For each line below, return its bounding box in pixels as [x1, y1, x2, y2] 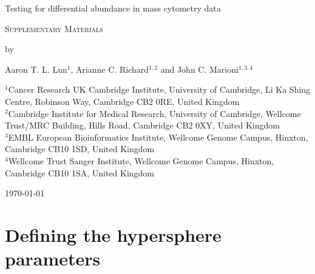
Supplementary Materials [5, 22, 103, 35]
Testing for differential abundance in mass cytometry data [5, 2, 221, 14]
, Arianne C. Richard [70, 62, 149, 75]
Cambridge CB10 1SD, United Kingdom [5, 142, 155, 155]
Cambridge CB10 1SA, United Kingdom [5, 166, 155, 179]
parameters [5, 246, 101, 271]
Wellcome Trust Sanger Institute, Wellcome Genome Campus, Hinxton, [8, 154, 274, 167]
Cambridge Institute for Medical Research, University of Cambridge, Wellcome [8, 107, 301, 119]
